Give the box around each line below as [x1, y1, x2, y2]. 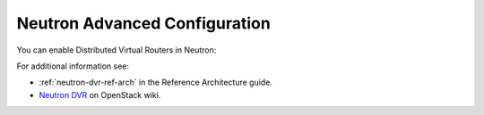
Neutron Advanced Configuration [16, 13, 271, 33]
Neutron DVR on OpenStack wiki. [39, 89, 161, 100]
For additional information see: [16, 61, 130, 71]
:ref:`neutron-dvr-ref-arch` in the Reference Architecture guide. [39, 77, 273, 88]
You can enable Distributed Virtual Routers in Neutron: [16, 45, 217, 55]
